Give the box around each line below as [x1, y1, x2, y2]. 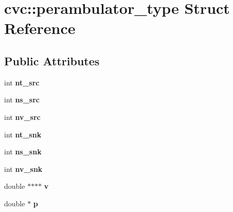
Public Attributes [4, 52, 100, 68]
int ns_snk [4, 146, 42, 157]
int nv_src [4, 111, 41, 122]
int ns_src [4, 94, 40, 105]
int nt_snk [4, 129, 42, 139]
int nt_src [4, 77, 40, 87]
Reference [4, 17, 76, 39]
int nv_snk [4, 163, 43, 174]
